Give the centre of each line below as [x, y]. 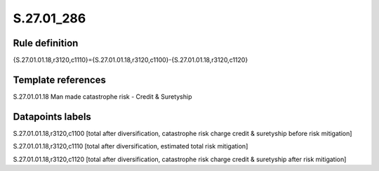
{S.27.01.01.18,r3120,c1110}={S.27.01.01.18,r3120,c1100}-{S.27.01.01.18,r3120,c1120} [131, 60]
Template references [60, 80]
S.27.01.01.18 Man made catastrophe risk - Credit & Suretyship [102, 96]
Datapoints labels [52, 117]
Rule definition [46, 43]
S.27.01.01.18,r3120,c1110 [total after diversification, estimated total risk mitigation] [131, 146]
